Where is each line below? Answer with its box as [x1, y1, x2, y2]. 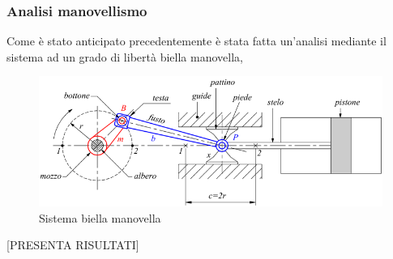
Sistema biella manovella [39, 209, 161, 226]
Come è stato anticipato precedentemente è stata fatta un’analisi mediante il [6, 32, 387, 49]
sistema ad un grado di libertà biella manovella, [6, 48, 243, 65]
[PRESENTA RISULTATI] [6, 236, 139, 253]
